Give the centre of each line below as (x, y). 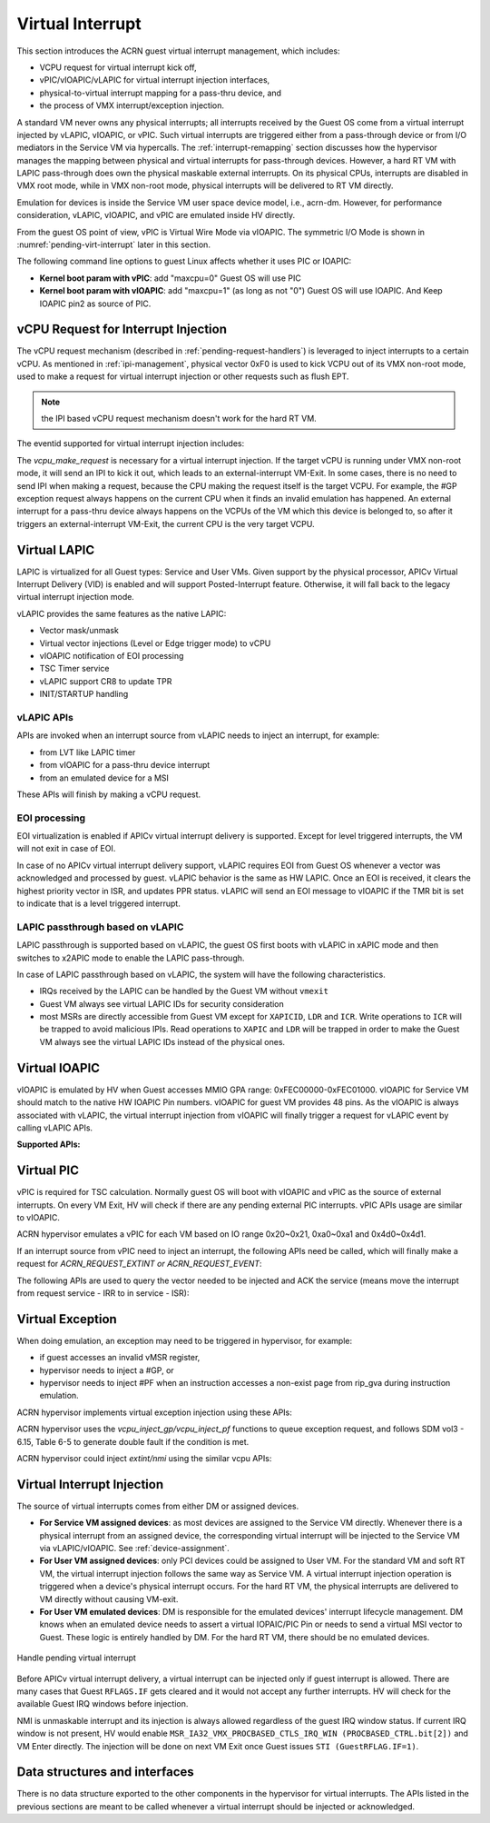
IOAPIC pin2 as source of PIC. (95, 304)
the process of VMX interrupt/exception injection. (132, 105)
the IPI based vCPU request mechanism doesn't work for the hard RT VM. (179, 419)
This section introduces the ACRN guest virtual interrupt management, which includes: (178, 51)
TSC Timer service (74, 669)
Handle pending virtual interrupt (76, 1658)
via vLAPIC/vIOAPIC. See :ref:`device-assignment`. (135, 1549)
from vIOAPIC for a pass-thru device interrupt (125, 765)
